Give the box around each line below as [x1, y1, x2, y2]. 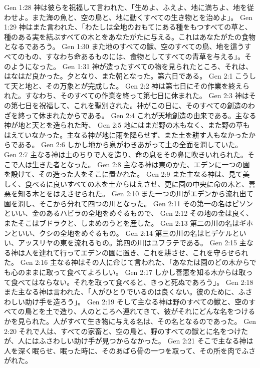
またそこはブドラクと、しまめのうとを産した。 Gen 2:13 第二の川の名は [4, 218, 239, 228]
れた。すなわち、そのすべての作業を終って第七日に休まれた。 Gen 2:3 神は [4, 90, 249, 101]
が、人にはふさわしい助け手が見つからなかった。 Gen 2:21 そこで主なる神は [4, 335, 253, 346]
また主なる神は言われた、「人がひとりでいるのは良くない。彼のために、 [4, 286, 238, 297]
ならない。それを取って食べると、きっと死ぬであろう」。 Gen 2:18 [39, 276, 253, 287]
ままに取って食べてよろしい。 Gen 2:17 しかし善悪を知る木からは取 [25, 267, 246, 277]
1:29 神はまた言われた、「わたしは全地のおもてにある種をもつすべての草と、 [4, 22, 252, 32]
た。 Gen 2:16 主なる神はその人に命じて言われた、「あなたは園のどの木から [4, 257, 249, 267]
